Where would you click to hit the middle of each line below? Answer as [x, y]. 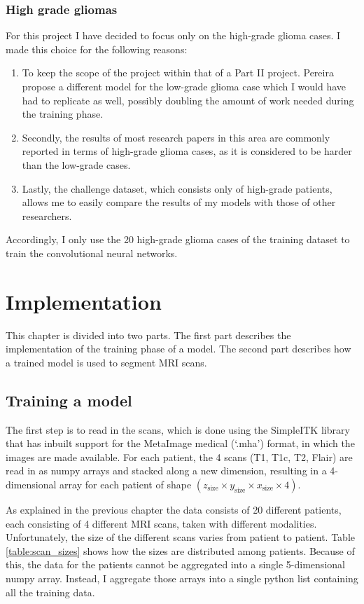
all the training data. [50, 592]
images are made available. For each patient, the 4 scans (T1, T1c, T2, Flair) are [179, 457]
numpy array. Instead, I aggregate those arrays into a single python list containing [182, 578]
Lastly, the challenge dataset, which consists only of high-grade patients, [177, 188]
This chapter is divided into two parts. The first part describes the [148, 335]
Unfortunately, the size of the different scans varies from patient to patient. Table [181, 537]
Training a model [69, 400]
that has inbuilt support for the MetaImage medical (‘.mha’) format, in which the [180, 443]
